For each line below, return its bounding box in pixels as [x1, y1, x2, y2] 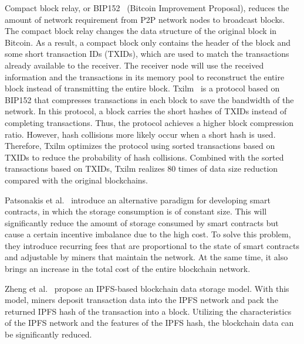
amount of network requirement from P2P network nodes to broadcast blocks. [5, 13, 285, 25]
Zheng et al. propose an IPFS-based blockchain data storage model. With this [5, 282, 289, 294]
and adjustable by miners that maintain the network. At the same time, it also [5, 251, 288, 263]
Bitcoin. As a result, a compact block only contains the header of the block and [5, 36, 291, 48]
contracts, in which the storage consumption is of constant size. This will [5, 205, 267, 217]
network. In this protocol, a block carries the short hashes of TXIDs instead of [5, 105, 287, 117]
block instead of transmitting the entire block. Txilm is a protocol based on [5, 82, 280, 94]
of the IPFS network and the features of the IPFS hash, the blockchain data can [5, 316, 294, 329]
